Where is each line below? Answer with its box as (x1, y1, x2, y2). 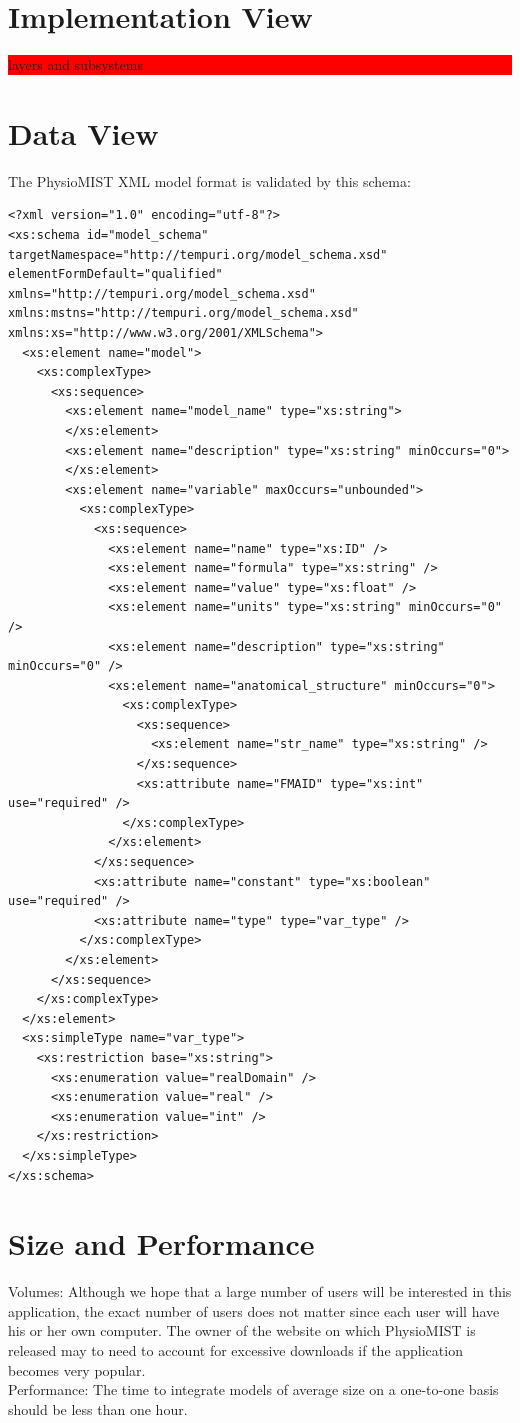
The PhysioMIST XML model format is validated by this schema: (8, 170, 411, 191)
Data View (8, 112, 159, 153)
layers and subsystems (8, 54, 143, 75)
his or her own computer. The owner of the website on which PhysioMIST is (8, 1320, 476, 1341)
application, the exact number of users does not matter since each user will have (8, 1300, 500, 1321)
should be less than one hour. (8, 1398, 188, 1419)
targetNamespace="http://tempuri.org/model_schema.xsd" (8, 247, 388, 262)
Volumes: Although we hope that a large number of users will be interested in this (8, 1281, 512, 1302)
